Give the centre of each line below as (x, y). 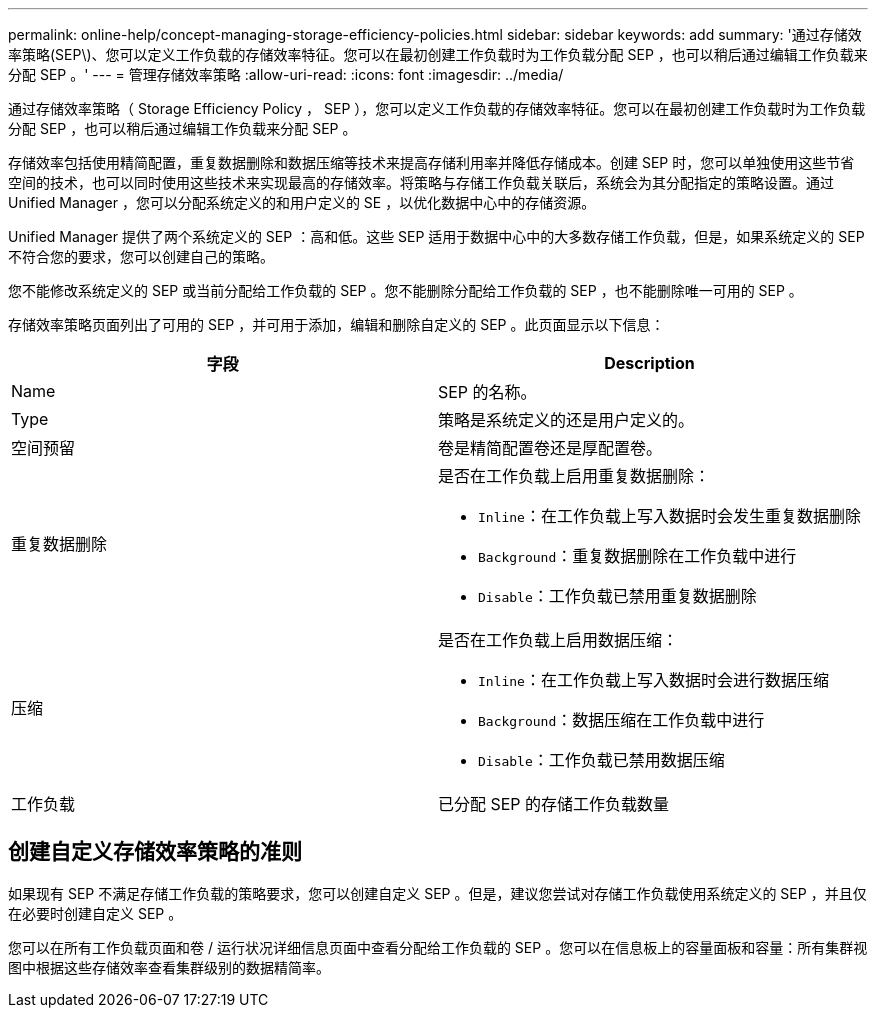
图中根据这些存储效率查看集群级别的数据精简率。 (169, 967)
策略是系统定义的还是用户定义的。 (565, 420)
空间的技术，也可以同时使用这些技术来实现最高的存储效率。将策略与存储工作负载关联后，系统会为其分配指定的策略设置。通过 (421, 182)
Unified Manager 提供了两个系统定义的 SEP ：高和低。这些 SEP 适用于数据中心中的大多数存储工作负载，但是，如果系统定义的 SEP (436, 236)
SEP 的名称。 (487, 392)
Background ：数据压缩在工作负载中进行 (621, 720)
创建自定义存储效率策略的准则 (155, 852)
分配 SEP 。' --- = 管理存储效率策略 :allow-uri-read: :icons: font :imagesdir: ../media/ (286, 74)
